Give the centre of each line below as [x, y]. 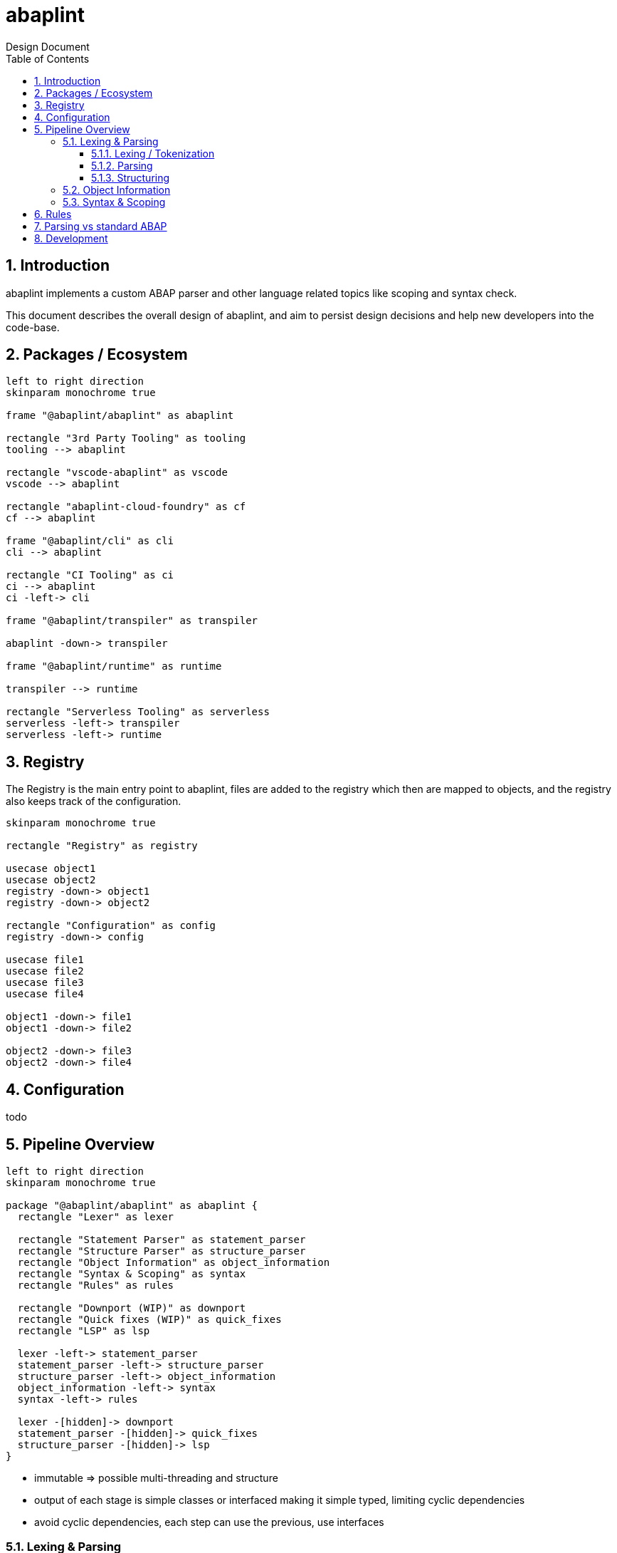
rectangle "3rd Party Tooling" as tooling [126, 438]
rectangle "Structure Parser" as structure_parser [162, 1251]
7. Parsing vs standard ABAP [101, 226]
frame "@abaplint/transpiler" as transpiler [132, 621]
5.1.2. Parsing [122, 165]
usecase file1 [45, 960]
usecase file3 [45, 983]
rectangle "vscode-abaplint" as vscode [117, 473]
